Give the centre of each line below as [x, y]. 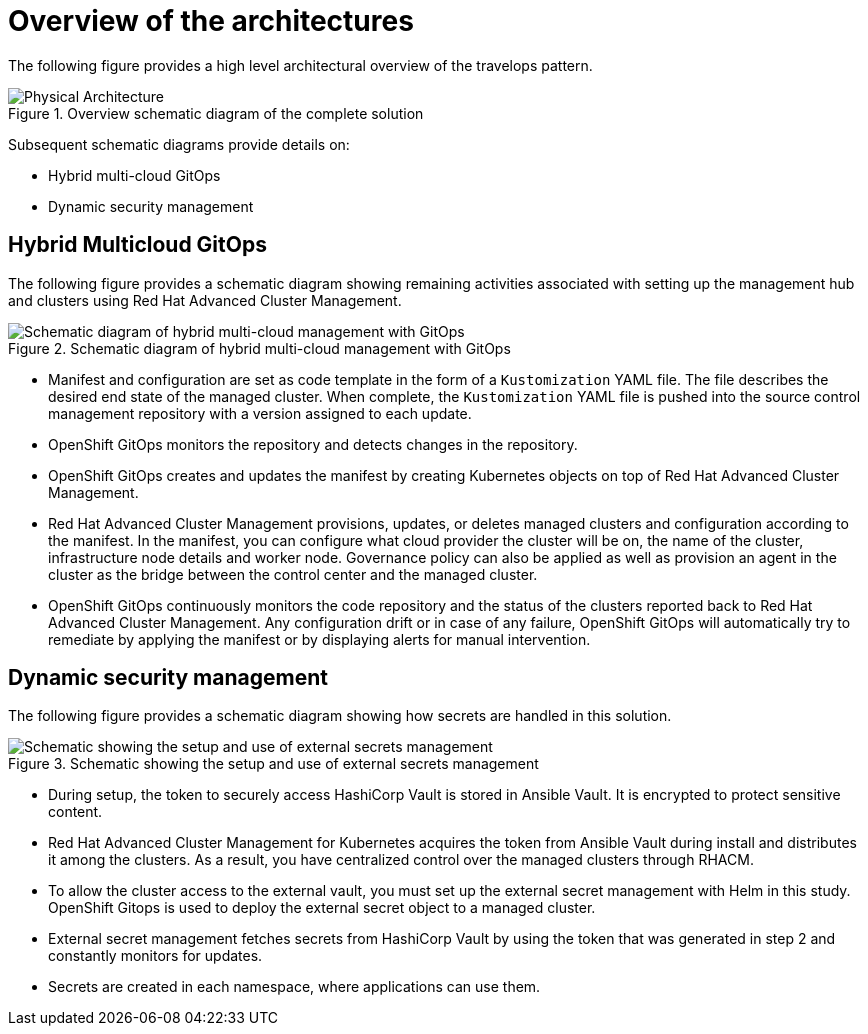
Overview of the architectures [211, 21]
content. [75, 812]
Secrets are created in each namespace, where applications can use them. [294, 987]
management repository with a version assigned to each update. [260, 413]
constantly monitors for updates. [155, 956]
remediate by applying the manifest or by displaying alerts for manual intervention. [319, 639]
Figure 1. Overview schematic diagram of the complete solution [216, 113]
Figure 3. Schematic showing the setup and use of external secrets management [273, 764]
